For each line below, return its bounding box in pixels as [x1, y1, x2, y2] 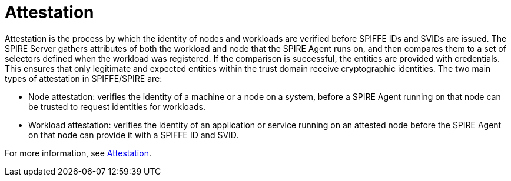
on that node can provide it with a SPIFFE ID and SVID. [28, 129, 239, 140]
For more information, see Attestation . [5, 148, 151, 158]
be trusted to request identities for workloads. [28, 101, 205, 112]
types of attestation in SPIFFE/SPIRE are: [5, 73, 162, 83]
